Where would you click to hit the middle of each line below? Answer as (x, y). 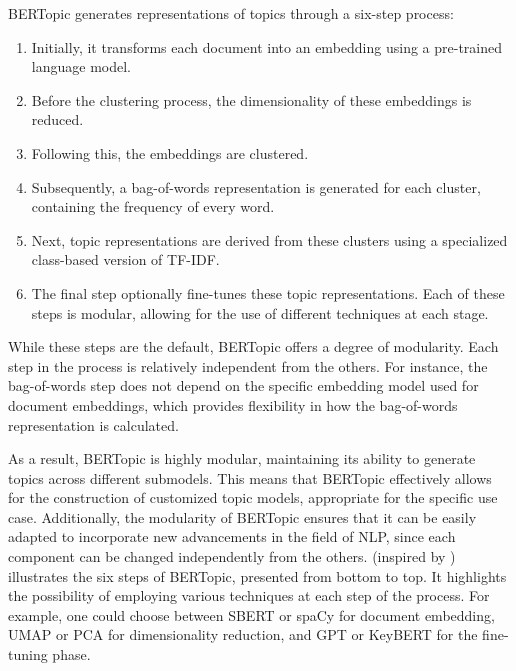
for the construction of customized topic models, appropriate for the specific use (253, 497)
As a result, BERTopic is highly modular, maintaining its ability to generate (242, 458)
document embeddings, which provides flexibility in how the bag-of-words (233, 404)
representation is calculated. (93, 424)
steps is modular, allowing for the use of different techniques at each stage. (260, 312)
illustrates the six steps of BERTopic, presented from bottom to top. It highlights (257, 575)
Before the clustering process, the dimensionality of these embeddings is (251, 99)
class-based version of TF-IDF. (125, 259)
